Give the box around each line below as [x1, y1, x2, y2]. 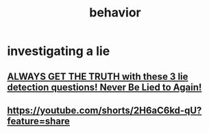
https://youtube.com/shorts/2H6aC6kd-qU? [7, 104, 202, 116]
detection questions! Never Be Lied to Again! [7, 81, 202, 93]
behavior [88, 5, 142, 21]
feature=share [7, 115, 70, 127]
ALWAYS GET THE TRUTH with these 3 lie [7, 71, 188, 82]
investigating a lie [7, 43, 110, 59]
